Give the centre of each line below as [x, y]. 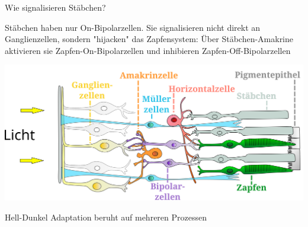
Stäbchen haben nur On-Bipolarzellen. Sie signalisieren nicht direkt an [133, 27]
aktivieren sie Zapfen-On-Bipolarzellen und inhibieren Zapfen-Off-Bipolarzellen [148, 50]
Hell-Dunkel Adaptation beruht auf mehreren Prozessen [106, 217]
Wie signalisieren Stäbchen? [55, 7]
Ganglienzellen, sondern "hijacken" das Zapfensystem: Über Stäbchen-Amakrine [149, 39]
